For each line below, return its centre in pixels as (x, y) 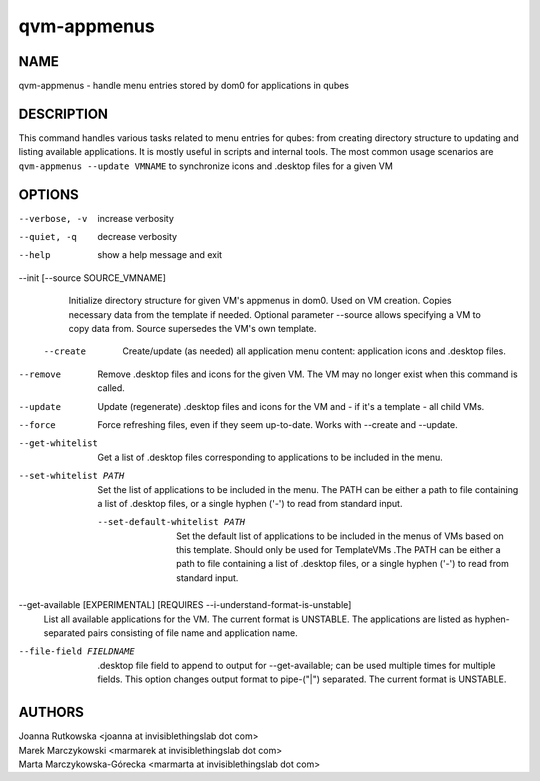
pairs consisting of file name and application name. (193, 633)
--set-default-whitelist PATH (171, 522)
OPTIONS (48, 194)
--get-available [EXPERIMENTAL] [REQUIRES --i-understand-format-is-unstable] (185, 605)
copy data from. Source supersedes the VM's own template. (192, 328)
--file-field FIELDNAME (76, 651)
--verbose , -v (53, 218)
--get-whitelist (58, 443)
